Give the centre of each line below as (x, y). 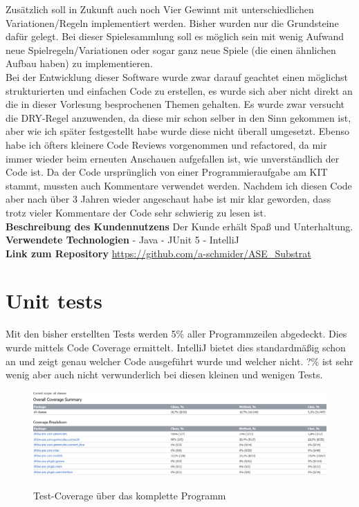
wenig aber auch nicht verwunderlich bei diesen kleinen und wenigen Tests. (164, 375)
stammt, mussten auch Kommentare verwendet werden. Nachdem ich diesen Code (179, 185)
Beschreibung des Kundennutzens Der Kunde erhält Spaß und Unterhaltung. (179, 226)
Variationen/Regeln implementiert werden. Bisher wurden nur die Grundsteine (172, 22)
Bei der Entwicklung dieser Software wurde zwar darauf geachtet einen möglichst (177, 76)
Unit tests (54, 301)
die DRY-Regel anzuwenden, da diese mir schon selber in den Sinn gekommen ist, (178, 117)
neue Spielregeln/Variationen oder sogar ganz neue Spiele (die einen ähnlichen (171, 49)
